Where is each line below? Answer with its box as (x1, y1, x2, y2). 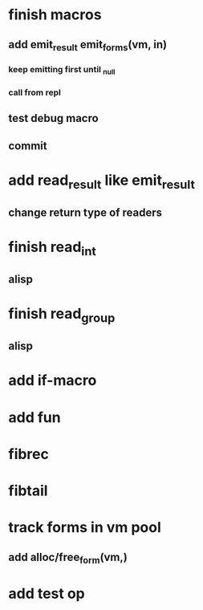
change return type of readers (8, 205, 163, 219)
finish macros (8, 6, 102, 24)
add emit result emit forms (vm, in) (8, 38, 168, 53)
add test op (8, 584, 86, 603)
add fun (8, 408, 62, 426)
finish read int (8, 238, 96, 258)
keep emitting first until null (8, 63, 116, 76)
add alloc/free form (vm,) (8, 550, 128, 566)
